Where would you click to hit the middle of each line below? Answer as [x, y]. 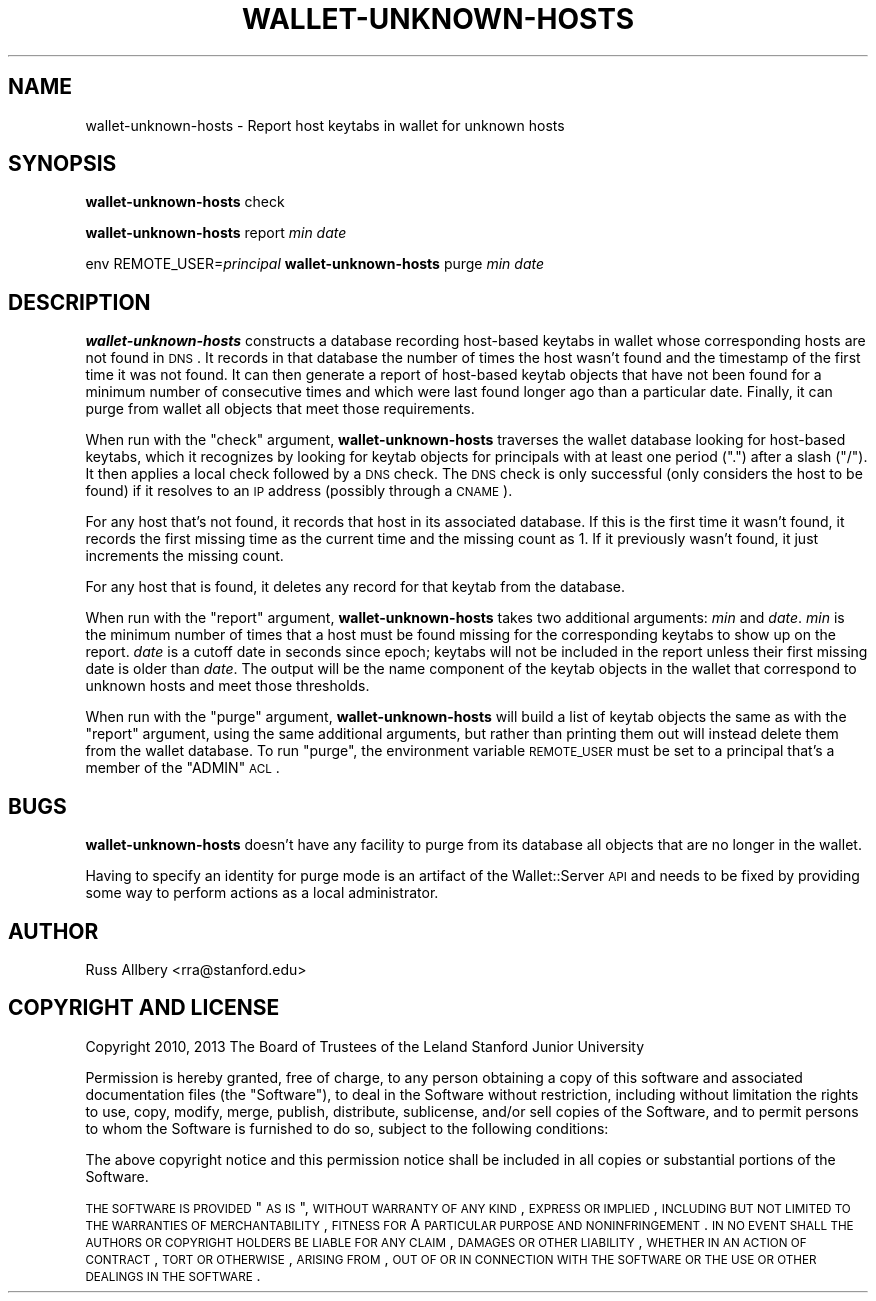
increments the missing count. [184, 556]
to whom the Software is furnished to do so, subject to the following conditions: [347, 1128]
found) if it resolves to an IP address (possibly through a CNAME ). [299, 491]
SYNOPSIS [62, 164]
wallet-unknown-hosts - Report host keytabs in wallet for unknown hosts [325, 125]
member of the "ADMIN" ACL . [182, 768]
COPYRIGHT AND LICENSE [144, 1008]
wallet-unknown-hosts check [185, 202]
